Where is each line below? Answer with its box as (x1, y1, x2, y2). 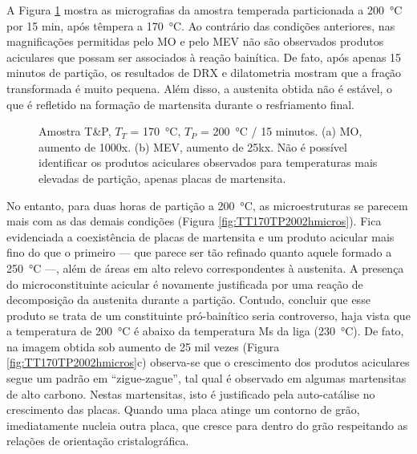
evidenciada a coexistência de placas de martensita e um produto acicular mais (6, 228, 395, 245)
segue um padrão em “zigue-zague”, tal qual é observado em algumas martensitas (6, 370, 407, 387)
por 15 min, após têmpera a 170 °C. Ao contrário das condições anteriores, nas (6, 17, 395, 34)
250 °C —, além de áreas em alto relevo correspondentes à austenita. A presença (6, 259, 404, 276)
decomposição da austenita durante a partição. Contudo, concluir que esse (6, 291, 370, 308)
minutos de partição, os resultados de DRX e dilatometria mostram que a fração (6, 64, 402, 81)
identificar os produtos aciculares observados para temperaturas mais (38, 154, 378, 171)
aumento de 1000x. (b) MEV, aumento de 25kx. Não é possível (38, 138, 347, 155)
